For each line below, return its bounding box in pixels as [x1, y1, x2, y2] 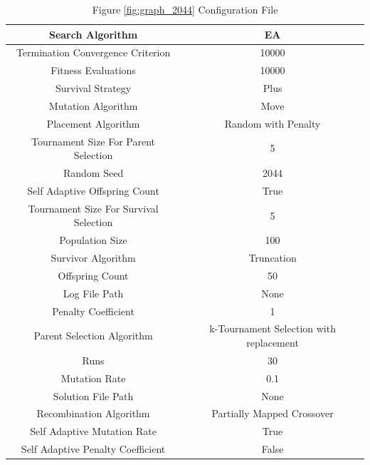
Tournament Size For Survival [28, 200, 159, 215]
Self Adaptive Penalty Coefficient [21, 441, 166, 456]
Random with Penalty [224, 116, 321, 131]
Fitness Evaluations [51, 63, 136, 78]
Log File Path [63, 285, 124, 300]
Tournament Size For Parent [31, 133, 156, 148]
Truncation [248, 250, 297, 265]
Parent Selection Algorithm [33, 328, 153, 343]
